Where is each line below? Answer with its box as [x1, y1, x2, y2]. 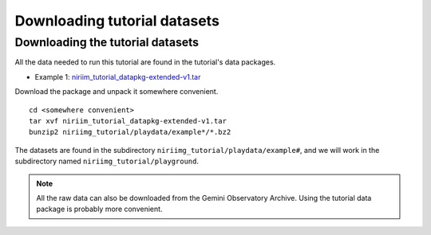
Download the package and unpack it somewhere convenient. [14, 87, 219, 96]
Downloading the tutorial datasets [14, 35, 200, 49]
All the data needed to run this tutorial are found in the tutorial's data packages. [14, 57, 276, 67]
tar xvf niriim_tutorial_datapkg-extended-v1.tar [29, 116, 227, 125]
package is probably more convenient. [36, 204, 163, 214]
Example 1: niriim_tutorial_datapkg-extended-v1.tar [34, 72, 201, 81]
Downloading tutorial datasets [14, 12, 219, 29]
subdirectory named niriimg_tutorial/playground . [14, 156, 200, 166]
